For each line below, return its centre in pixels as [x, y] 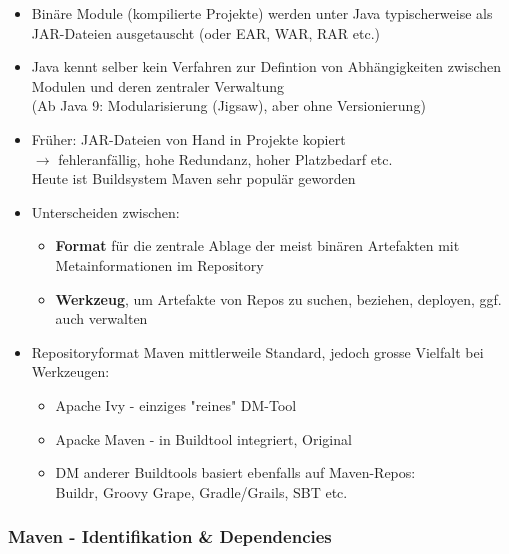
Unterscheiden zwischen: [105, 211]
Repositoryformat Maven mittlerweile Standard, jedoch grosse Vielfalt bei [257, 351]
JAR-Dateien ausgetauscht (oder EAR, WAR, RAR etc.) [206, 32]
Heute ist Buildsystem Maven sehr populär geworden [193, 178]
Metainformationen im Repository [159, 264]
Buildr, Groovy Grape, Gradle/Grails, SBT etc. [201, 491]
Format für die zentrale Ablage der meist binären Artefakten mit [257, 245]
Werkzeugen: [70, 371]
